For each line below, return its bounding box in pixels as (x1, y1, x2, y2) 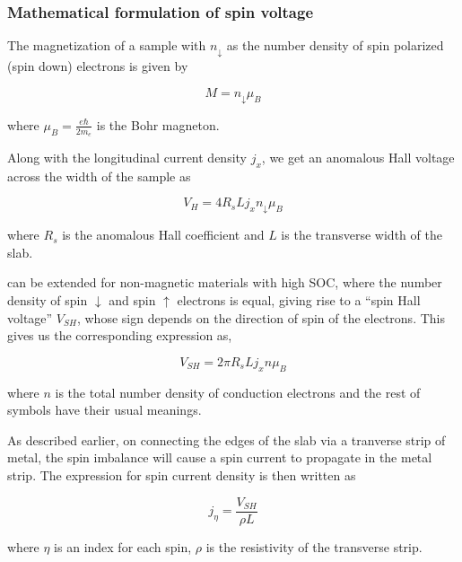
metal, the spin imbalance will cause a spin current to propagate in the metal (7, 448, 432, 467)
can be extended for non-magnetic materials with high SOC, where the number (7, 273, 442, 292)
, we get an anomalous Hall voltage (261, 147, 455, 166)
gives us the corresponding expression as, (7, 326, 232, 345)
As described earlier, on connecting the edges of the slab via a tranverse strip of (7, 430, 446, 449)
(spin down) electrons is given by (7, 57, 188, 75)
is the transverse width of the (281, 225, 442, 244)
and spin (109, 291, 156, 310)
